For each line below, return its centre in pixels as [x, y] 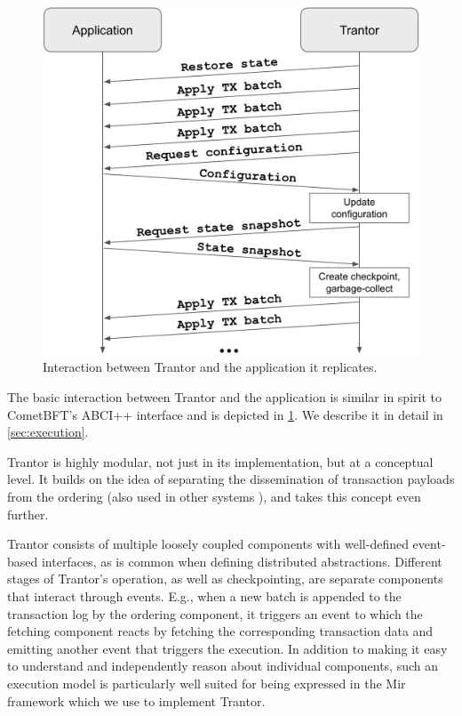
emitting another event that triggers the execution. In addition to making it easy [227, 648]
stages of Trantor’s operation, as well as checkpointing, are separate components [225, 579]
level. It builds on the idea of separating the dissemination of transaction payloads [231, 479]
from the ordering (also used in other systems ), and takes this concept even [214, 497]
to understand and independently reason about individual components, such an [223, 666]
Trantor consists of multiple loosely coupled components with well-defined [208, 544]
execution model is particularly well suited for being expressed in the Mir [207, 683]
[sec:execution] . [48, 432]
